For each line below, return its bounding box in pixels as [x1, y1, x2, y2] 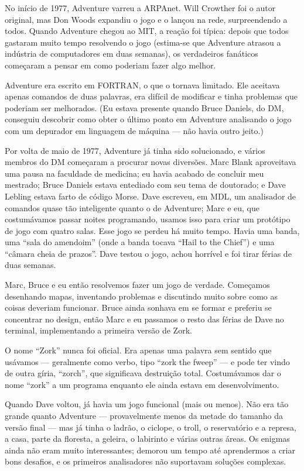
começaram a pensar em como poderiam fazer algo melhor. [5, 59, 216, 71]
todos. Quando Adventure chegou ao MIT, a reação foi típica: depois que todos [5, 25, 289, 37]
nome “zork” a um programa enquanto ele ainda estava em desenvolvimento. [5, 378, 279, 390]
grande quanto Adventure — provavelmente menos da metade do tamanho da [5, 410, 283, 421]
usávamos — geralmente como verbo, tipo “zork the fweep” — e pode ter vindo [5, 355, 290, 367]
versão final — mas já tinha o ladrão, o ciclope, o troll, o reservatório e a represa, [5, 421, 296, 433]
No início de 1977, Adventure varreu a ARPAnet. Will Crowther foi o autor [5, 2, 276, 13]
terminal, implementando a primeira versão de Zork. [5, 324, 192, 336]
